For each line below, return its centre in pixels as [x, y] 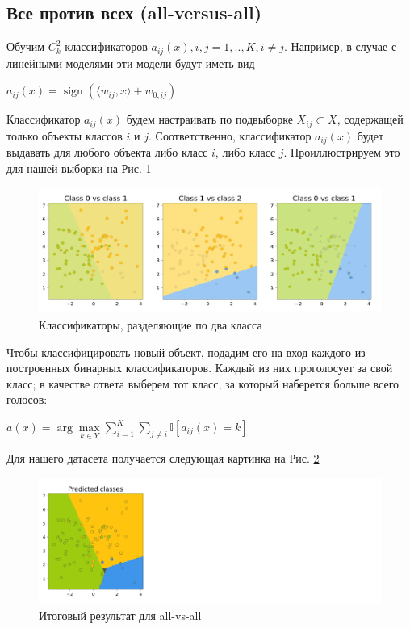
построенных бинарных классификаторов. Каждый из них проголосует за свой [200, 368]
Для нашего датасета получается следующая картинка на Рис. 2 [163, 458]
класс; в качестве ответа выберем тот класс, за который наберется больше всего [203, 383]
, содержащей [370, 119]
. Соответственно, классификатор [230, 135]
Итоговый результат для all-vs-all [120, 615]
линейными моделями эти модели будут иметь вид [131, 63]
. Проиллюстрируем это [342, 152]
